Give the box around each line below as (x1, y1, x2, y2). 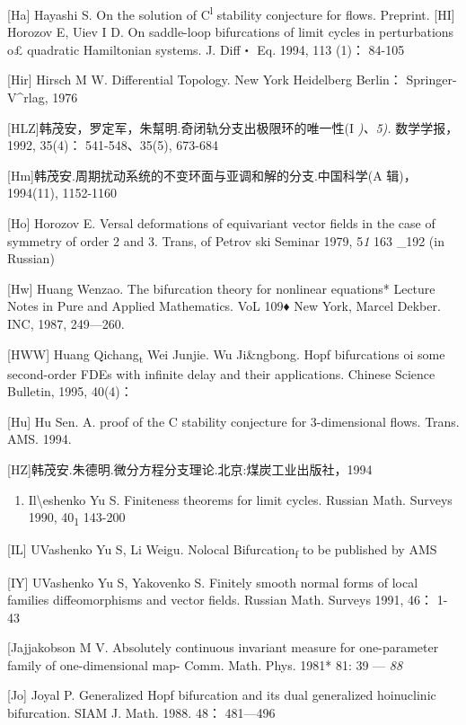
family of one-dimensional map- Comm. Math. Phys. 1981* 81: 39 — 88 (7, 655, 403, 674)
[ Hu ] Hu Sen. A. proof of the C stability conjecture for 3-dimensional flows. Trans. (7, 411, 460, 430)
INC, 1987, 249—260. (7, 314, 125, 332)
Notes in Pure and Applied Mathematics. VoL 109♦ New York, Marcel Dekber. (7, 296, 441, 315)
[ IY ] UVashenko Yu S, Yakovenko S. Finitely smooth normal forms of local (7, 572, 418, 591)
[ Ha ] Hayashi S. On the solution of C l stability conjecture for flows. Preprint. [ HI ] (7, 3, 455, 23)
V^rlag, (7, 88, 48, 107)
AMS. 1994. (7, 429, 72, 448)
